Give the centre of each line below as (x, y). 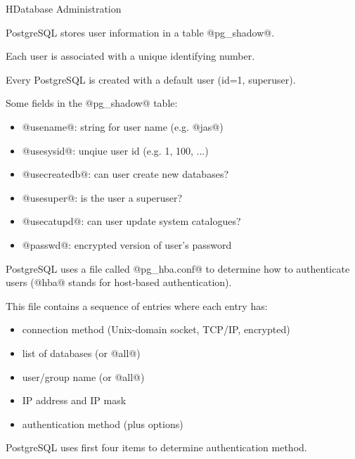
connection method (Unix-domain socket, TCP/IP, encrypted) (156, 329)
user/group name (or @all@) (83, 376)
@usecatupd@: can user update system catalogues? (131, 221)
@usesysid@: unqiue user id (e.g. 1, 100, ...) (115, 150)
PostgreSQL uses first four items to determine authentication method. (156, 447)
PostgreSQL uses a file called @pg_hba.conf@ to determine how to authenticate (178, 268)
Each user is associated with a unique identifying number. (130, 56)
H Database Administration (64, 8)
